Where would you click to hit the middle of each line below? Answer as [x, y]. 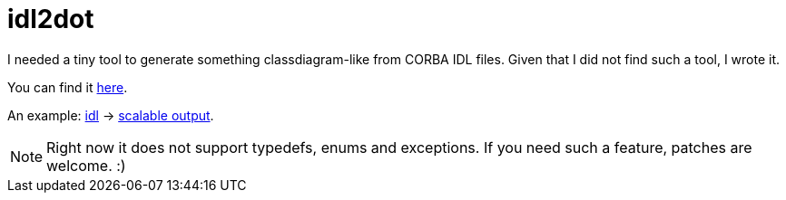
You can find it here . [68, 87]
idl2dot [51, 19]
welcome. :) [86, 165]
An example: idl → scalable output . [111, 115]
